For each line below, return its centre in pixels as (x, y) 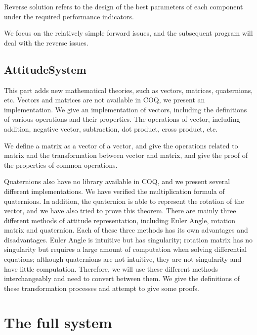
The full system (58, 322)
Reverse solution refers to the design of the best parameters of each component (124, 6)
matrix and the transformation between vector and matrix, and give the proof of (126, 155)
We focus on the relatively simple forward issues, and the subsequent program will (128, 33)
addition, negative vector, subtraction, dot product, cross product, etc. (111, 128)
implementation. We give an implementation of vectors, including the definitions (126, 109)
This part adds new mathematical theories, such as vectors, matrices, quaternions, (128, 90)
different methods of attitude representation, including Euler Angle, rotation (120, 220)
